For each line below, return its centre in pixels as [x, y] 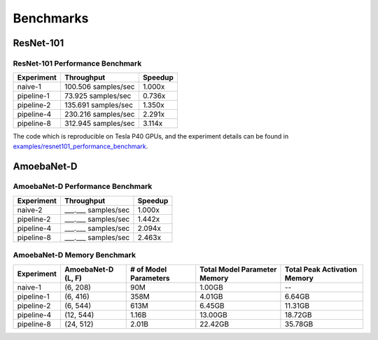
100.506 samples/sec [99, 87]
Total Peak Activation [321, 269]
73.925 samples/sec [98, 96]
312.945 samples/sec [100, 124]
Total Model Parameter [238, 269]
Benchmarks [51, 18]
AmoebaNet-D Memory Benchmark [75, 255]
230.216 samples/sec [99, 114]
